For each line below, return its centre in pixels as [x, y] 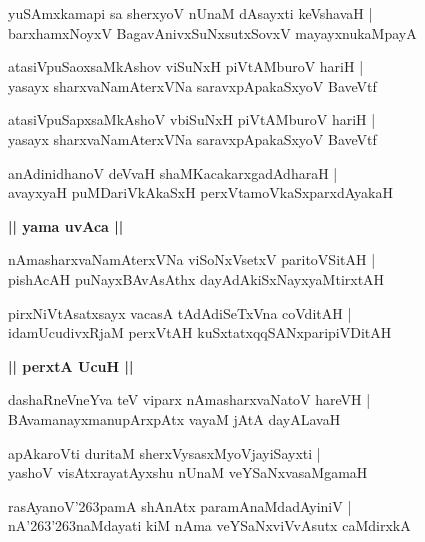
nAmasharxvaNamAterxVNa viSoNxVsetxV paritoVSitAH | [192, 259]
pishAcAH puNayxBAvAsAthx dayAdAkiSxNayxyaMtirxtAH [196, 278]
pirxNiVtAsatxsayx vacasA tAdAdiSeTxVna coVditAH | [180, 312]
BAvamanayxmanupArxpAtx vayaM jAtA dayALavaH [174, 418]
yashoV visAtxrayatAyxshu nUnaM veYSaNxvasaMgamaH [188, 472]
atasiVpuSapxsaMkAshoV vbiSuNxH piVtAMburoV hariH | [192, 119]
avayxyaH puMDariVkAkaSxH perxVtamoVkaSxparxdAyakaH [200, 192]
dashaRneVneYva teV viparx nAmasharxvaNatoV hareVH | [189, 399]
